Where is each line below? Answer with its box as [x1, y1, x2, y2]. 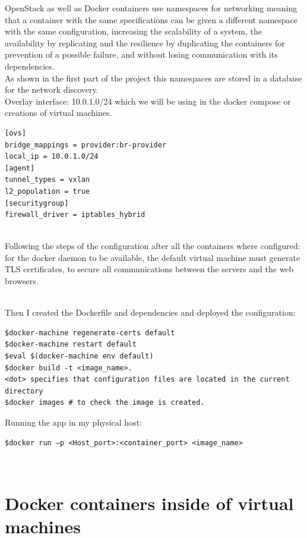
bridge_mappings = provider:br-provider [5, 140, 167, 149]
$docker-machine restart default [5, 340, 137, 349]
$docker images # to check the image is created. [5, 398, 205, 407]
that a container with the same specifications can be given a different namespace [5, 13, 298, 26]
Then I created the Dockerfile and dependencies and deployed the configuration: [5, 306, 296, 319]
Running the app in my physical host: [5, 416, 142, 428]
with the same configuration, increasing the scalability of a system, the [5, 25, 262, 37]
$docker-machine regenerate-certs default [5, 328, 175, 337]
